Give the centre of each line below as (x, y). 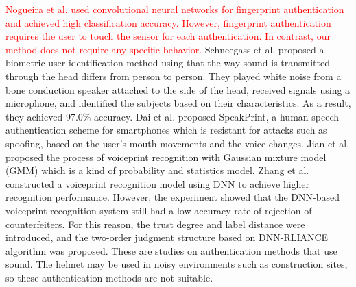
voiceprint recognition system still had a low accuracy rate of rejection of (159, 210)
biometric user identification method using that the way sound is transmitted (168, 63)
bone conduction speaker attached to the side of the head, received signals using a (178, 89)
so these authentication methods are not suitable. (109, 277)
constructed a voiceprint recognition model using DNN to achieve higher (158, 183)
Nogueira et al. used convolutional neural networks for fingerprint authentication (175, 9)
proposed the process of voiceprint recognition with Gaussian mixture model (166, 157)
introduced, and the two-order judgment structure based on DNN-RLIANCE (167, 237)
